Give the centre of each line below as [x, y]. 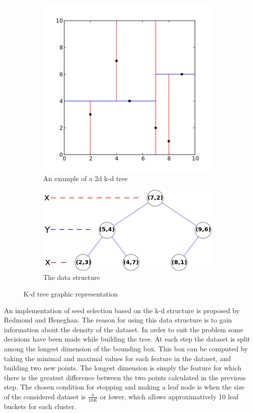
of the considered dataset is [45, 396]
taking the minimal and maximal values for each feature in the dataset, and [117, 358]
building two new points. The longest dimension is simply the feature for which [123, 368]
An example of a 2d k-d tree [85, 178]
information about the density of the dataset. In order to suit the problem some [124, 329]
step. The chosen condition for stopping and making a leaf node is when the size [124, 387]
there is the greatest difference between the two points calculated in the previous [125, 377]
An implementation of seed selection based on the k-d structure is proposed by [122, 310]
